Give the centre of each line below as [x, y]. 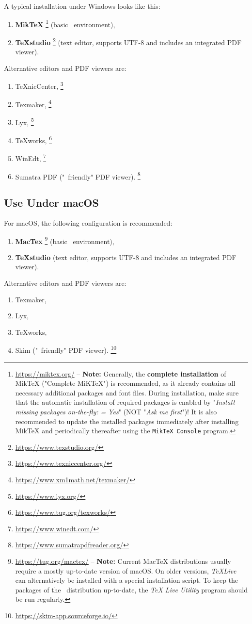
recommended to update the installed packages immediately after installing [127, 421]
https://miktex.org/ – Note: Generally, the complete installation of [121, 373]
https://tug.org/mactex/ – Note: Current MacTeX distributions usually [123, 561]
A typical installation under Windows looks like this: [82, 6]
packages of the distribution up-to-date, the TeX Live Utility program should [132, 589]
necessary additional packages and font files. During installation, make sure [127, 392]
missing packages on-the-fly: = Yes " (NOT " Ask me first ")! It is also [116, 412]
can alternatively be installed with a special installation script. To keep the [127, 580]
